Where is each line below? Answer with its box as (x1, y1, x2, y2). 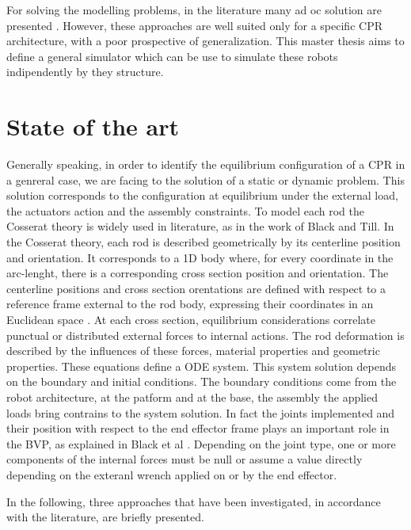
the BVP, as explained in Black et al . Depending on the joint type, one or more (6, 435, 396, 452)
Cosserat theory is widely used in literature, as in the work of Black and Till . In (6, 218, 394, 234)
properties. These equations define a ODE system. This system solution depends (6, 357, 396, 374)
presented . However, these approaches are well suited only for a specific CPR (6, 17, 382, 33)
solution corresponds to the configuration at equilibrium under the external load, (6, 187, 398, 204)
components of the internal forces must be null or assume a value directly (6, 451, 363, 467)
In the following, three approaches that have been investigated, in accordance (6, 493, 381, 509)
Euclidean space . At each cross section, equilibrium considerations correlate (6, 311, 375, 328)
